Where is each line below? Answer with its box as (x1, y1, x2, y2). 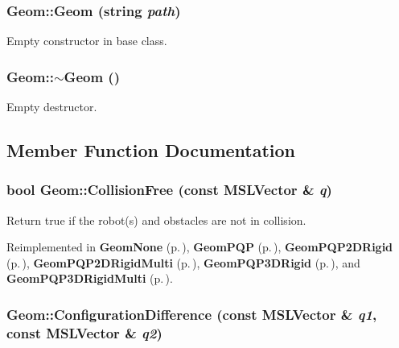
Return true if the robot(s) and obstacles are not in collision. (6, 211, 306, 228)
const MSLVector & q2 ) (6, 322, 162, 342)
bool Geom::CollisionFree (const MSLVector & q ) (6, 180, 332, 200)
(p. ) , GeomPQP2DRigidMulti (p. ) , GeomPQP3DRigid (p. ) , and (6, 254, 360, 271)
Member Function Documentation (6, 138, 296, 163)
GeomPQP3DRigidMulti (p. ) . (6, 270, 173, 287)
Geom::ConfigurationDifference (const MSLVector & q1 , (6, 304, 377, 324)
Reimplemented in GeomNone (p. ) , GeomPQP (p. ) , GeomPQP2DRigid (6, 238, 393, 255)
